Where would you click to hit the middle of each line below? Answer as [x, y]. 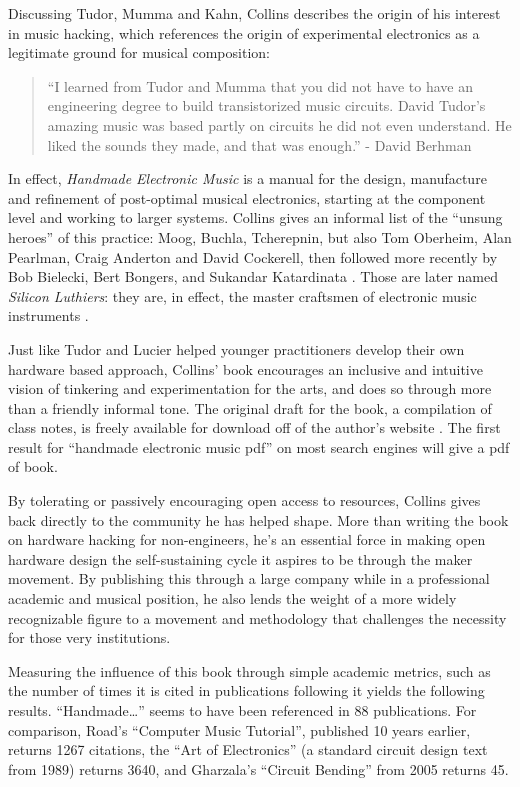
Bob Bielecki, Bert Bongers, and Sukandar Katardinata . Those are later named [253, 276]
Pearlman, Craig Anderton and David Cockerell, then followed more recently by [253, 256]
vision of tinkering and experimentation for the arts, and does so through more [250, 388]
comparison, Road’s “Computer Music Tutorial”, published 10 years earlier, [239, 729]
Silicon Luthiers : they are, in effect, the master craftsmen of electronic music [242, 295]
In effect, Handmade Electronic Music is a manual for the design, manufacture [247, 178]
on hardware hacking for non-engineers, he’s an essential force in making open [247, 539]
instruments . [48, 315]
